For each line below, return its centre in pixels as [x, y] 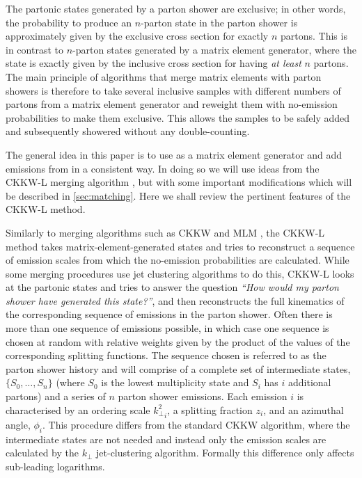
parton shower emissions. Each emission [203, 396]
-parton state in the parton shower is [219, 22]
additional [309, 382]
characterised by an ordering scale [78, 409]
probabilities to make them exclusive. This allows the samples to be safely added [178, 117]
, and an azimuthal [304, 409]
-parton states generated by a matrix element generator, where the [214, 49]
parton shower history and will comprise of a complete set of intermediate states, [178, 368]
